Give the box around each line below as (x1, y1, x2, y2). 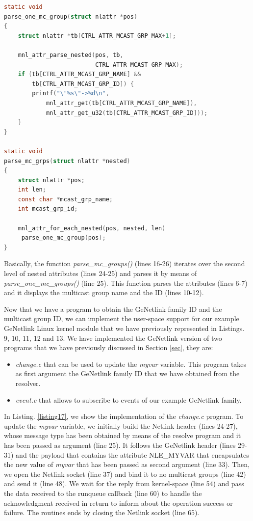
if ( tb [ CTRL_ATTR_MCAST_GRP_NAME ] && (18, 71, 141, 78)
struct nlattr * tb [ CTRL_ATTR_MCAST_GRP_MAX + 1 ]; (18, 32, 176, 39)
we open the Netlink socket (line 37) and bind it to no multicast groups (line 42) (4, 468, 246, 479)
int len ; (18, 186, 46, 193)
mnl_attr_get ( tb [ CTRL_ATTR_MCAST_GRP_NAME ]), (46, 99, 197, 107)
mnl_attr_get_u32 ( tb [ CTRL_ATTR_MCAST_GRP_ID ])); (46, 109, 208, 116)
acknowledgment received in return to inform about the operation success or (4, 497, 233, 508)
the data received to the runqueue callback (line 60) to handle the (4, 488, 202, 498)
